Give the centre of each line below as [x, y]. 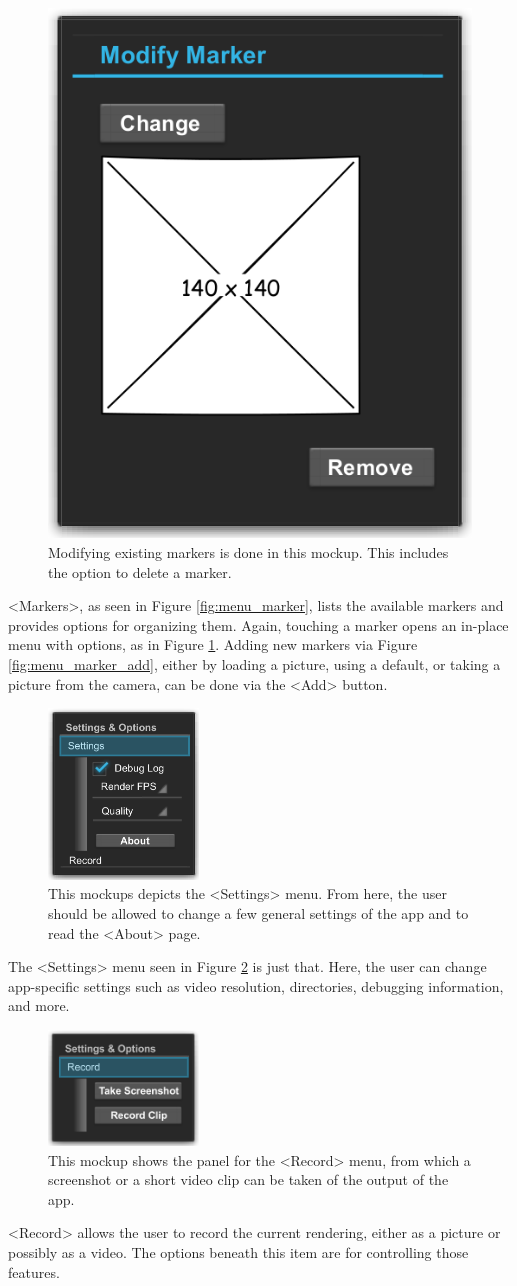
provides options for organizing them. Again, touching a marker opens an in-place [258, 624]
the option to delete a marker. [140, 571]
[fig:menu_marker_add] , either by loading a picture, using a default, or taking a [254, 663]
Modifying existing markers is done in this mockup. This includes [248, 552]
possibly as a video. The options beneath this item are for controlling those [238, 1251]
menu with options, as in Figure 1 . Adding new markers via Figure [213, 644]
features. [34, 1271]
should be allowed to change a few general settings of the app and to [258, 912]
